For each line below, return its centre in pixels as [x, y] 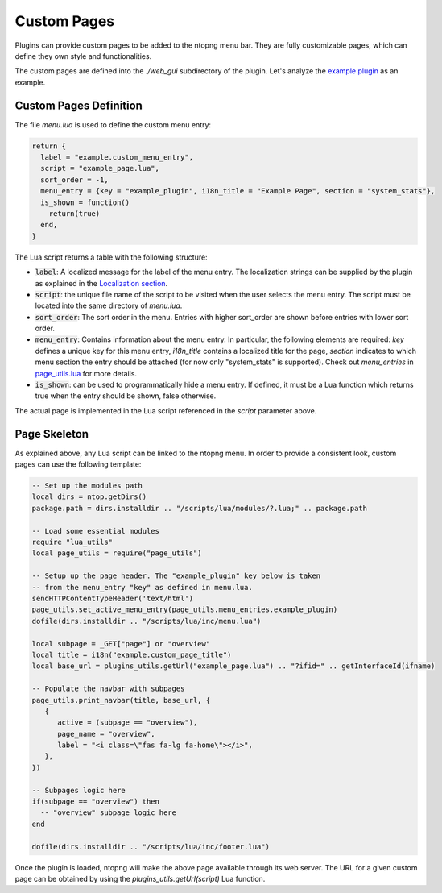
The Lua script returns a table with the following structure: [112, 257]
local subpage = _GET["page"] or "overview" [121, 644]
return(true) [74, 213]
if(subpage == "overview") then [96, 802]
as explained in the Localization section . [101, 283]
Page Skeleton [52, 434]
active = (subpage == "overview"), [128, 723]
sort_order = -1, [74, 180]
